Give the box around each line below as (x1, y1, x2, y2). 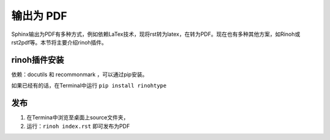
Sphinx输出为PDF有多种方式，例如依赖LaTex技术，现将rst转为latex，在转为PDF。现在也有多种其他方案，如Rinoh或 (11, 30, 301, 38)
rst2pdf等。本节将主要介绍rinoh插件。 (11, 38, 107, 46)
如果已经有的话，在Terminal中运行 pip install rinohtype (11, 82, 167, 89)
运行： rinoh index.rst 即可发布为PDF (26, 122, 130, 130)
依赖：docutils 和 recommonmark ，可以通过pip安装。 (11, 71, 148, 78)
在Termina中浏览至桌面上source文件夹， (26, 114, 129, 121)
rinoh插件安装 (11, 55, 64, 65)
